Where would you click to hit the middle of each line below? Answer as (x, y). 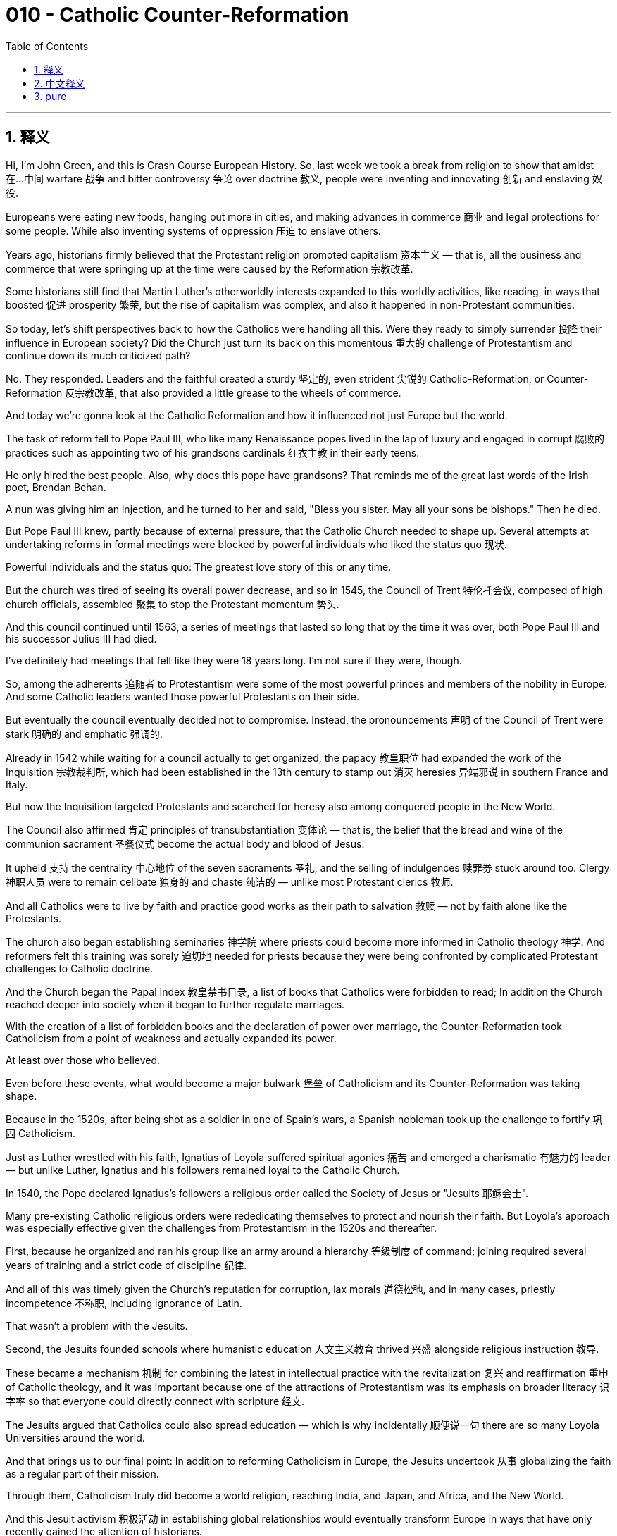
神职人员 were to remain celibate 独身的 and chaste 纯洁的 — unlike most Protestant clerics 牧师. (230, 881)
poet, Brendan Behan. (56, 487)
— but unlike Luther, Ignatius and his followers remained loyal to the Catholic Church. (203, 1170)
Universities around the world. (75, 1437)
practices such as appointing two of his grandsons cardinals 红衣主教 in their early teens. (213, 452)
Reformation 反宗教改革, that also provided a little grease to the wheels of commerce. (204, 392)
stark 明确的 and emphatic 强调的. (84, 733)
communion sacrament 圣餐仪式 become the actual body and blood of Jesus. (185, 843)
